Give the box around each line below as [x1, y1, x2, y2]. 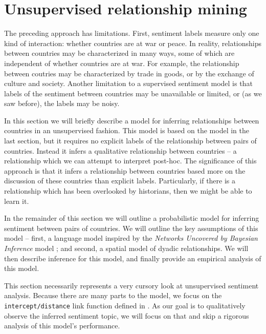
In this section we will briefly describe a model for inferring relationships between [4, 115, 259, 126]
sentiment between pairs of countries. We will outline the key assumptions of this [4, 222, 258, 233]
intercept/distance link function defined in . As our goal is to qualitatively [4, 300, 246, 310]
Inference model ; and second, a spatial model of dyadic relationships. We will [4, 243, 249, 253]
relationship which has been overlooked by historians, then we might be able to [4, 185, 252, 196]
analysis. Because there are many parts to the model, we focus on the [4, 290, 222, 301]
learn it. [4, 195, 29, 206]
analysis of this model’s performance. [4, 320, 120, 331]
